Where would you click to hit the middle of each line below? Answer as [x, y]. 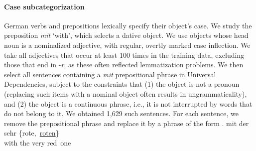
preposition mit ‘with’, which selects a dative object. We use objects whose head [126, 35]
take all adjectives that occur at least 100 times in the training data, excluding [124, 55]
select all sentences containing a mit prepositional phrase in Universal [110, 74]
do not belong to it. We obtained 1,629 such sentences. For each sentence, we [122, 113]
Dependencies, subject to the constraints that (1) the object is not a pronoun [122, 84]
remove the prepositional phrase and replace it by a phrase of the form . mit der [127, 123]
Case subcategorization [44, 6]
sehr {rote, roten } [32, 133]
